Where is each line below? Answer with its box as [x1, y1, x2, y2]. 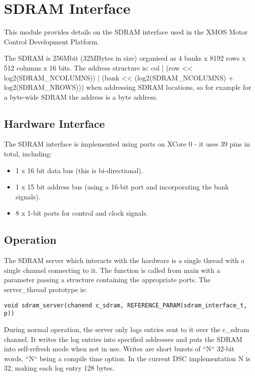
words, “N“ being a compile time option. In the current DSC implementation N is [4, 353, 251, 363]
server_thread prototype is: [4, 284, 87, 295]
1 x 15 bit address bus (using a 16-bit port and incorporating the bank [15, 182, 229, 192]
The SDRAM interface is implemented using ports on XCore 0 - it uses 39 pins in [4, 139, 250, 149]
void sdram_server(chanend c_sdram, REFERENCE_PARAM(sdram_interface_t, [4, 301, 247, 309]
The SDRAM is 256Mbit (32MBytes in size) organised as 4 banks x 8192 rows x [4, 53, 246, 63]
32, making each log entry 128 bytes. [4, 363, 115, 373]
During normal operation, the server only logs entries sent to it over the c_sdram [4, 324, 250, 334]
